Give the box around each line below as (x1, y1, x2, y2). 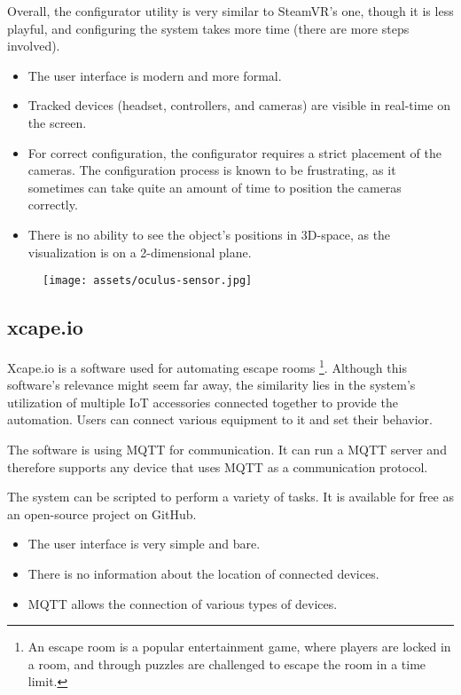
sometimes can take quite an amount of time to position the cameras (27, 178, 402, 196)
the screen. (27, 113, 87, 131)
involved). (7, 36, 60, 55)
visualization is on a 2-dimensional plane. (27, 242, 252, 261)
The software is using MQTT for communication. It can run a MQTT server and (7, 440, 447, 459)
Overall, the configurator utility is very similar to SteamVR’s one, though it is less (7, 2, 454, 20)
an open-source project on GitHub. (7, 504, 197, 523)
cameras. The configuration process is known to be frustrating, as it (27, 161, 396, 179)
